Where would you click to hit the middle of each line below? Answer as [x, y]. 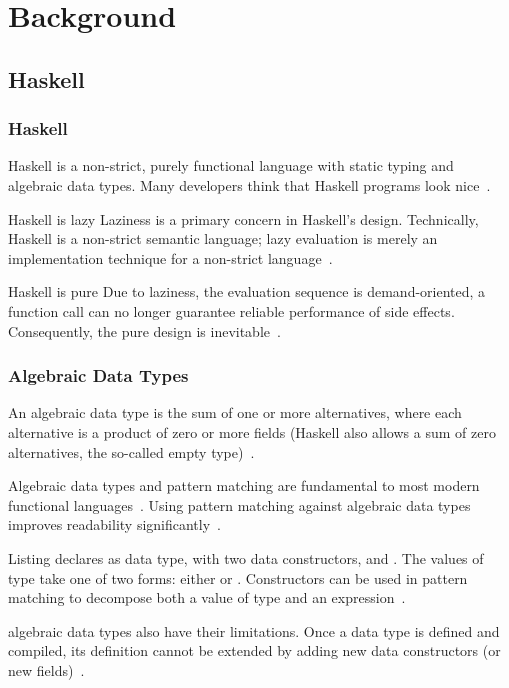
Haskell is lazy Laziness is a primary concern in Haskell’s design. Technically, [243, 218]
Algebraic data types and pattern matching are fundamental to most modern [244, 485]
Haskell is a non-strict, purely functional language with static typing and [231, 165]
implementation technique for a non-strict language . [170, 257]
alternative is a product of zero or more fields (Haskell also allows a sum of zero [252, 431]
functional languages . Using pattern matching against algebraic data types [239, 504]
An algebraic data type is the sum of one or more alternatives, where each [235, 412]
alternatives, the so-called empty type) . [131, 451]
